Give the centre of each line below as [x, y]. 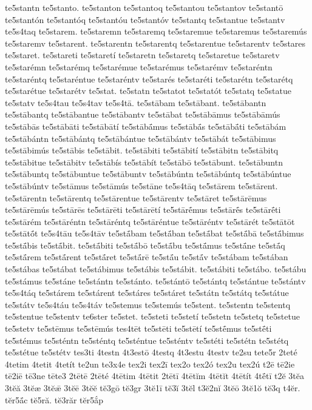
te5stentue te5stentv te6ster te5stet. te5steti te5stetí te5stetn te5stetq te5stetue [152, 316]
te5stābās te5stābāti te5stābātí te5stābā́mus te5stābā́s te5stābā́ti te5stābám [146, 126]
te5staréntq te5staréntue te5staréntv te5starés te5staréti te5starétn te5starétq [149, 79]
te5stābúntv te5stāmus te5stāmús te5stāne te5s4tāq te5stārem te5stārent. [141, 185]
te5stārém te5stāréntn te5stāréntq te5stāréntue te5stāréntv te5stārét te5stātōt [150, 221]
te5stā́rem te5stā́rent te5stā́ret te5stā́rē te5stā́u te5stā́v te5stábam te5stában [147, 257]
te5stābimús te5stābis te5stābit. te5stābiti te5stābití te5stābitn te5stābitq [142, 150]
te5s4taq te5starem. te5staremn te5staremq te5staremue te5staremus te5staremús [156, 31]
